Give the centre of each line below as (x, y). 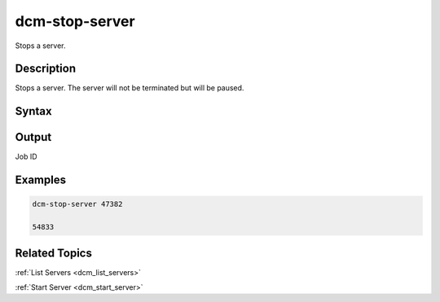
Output (33, 137)
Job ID (26, 157)
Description (46, 69)
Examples (41, 180)
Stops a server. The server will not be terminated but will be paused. (130, 88)
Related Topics (54, 253)
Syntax (33, 111)
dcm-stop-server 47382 (77, 204)
